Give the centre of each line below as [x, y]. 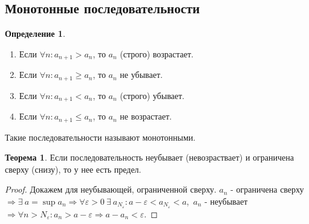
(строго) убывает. [152, 95]
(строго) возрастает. [157, 53]
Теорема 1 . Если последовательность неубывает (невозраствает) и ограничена [149, 157]
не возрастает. [146, 116]
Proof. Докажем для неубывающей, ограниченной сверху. [111, 189]
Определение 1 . [35, 34]
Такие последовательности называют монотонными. [100, 137]
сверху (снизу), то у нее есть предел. [73, 169]
